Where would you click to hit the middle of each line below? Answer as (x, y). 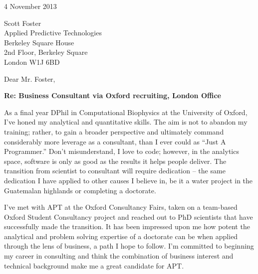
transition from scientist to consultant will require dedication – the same (115, 171)
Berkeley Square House (39, 42)
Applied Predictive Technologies (53, 33)
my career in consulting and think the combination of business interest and (119, 256)
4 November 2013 (30, 6)
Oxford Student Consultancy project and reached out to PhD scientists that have (129, 216)
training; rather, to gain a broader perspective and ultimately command (114, 131)
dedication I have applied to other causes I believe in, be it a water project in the (129, 180)
